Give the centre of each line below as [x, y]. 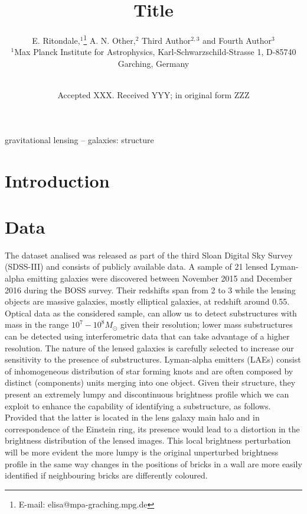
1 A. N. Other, [110, 39]
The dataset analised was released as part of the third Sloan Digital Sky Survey [149, 255]
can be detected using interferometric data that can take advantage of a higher [147, 336]
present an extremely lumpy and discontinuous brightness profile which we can [147, 394]
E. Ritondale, [56, 40]
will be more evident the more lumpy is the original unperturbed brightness [142, 452]
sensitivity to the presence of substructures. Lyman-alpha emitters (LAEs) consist [153, 359]
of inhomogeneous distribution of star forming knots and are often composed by [149, 371]
